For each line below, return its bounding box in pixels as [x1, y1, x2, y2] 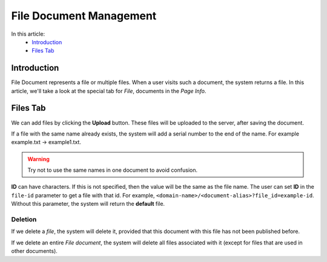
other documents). [11, 247, 58, 255]
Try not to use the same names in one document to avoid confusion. [27, 166, 198, 174]
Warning [27, 155, 50, 163]
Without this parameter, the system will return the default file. [11, 200, 165, 208]
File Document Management [11, 9, 157, 22]
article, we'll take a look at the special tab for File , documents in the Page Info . [11, 87, 206, 94]
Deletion [11, 215, 37, 224]
